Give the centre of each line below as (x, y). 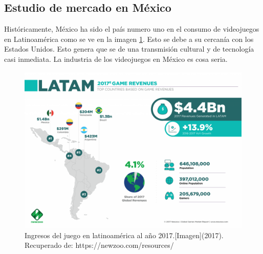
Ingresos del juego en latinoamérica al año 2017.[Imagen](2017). (124, 235)
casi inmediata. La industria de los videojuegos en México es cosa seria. (116, 59)
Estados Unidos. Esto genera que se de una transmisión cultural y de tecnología (129, 49)
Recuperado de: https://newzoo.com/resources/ (99, 245)
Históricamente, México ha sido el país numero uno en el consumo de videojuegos (132, 29)
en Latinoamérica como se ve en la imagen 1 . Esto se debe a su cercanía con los (129, 39)
